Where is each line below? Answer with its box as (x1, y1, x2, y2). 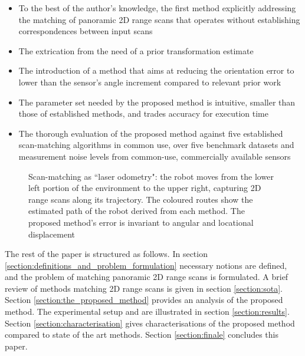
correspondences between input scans (18, 25, 153, 37)
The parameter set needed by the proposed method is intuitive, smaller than (18, 95, 296, 108)
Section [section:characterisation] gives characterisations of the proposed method (5, 317, 295, 329)
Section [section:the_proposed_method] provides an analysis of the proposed (5, 294, 283, 306)
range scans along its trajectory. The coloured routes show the (28, 193, 253, 205)
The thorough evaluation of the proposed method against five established (18, 127, 283, 139)
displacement (28, 228, 76, 240)
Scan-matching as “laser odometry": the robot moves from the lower (28, 170, 274, 182)
